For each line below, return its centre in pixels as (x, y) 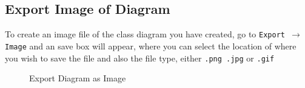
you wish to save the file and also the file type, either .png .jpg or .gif (140, 58)
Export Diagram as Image (78, 78)
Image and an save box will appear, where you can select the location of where (151, 46)
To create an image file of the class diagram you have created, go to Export (145, 34)
